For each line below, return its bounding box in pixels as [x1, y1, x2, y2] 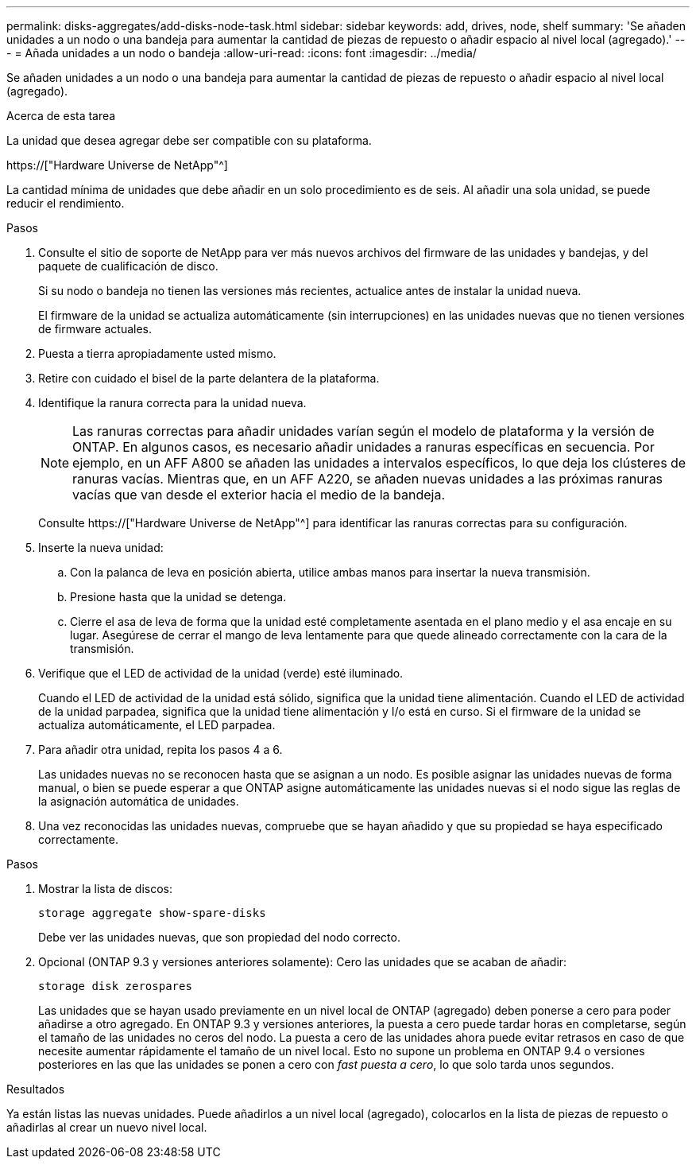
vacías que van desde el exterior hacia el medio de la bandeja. [72, 487, 446, 503]
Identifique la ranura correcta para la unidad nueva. [38, 396, 307, 410]
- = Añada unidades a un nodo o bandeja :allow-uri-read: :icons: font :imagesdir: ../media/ [6, 46, 477, 60]
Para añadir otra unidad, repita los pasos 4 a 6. [38, 743, 283, 756]
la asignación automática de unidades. [38, 794, 239, 808]
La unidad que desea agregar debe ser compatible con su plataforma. [6, 134, 372, 147]
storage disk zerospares [38, 980, 192, 992]
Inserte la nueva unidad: [38, 541, 164, 554]
